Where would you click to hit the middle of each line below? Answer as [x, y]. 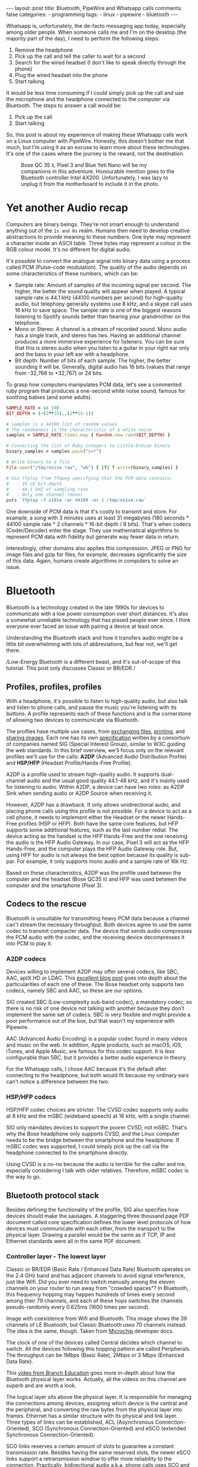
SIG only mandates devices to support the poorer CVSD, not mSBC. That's [97, 1128]
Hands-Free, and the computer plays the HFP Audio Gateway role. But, [92, 849]
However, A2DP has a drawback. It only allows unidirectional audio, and [93, 804]
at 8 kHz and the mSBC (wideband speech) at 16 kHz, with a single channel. [98, 1116]
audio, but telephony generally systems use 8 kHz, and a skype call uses [103, 304]
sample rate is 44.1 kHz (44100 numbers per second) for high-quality [99, 297]
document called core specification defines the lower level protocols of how [98, 1222]
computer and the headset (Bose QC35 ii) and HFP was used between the [96, 879]
